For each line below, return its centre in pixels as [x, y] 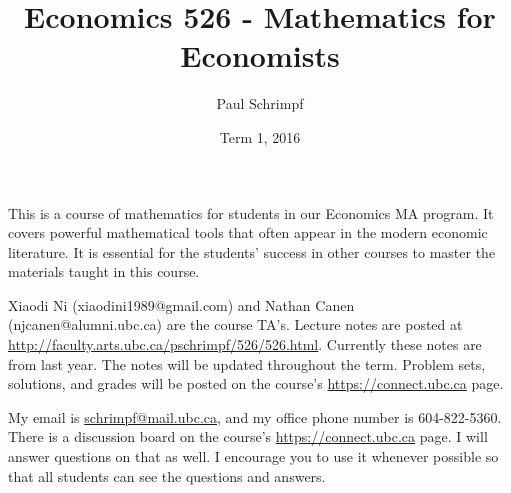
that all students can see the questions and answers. [167, 475]
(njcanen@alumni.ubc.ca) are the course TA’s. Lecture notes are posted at [235, 324]
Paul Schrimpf [260, 103]
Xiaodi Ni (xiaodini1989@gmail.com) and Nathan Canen [181, 304]
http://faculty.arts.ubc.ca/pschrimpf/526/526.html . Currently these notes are [245, 344]
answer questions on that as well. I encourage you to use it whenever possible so [253, 456]
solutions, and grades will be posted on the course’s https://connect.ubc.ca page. [256, 383]
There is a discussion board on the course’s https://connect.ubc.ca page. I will [248, 436]
